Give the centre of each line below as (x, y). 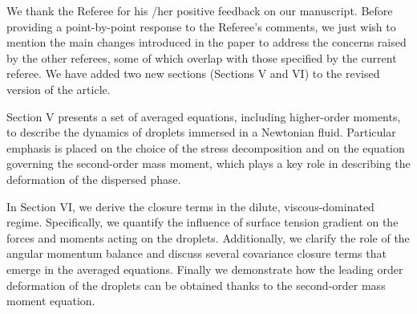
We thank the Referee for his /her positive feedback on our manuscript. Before (200, 10)
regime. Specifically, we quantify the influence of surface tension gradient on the (202, 222)
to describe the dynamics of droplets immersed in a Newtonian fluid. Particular (201, 132)
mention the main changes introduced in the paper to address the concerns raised (206, 42)
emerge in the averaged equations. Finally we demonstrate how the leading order (205, 269)
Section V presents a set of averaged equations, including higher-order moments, (204, 116)
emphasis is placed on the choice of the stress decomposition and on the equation (206, 147)
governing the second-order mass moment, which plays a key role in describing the (208, 163)
